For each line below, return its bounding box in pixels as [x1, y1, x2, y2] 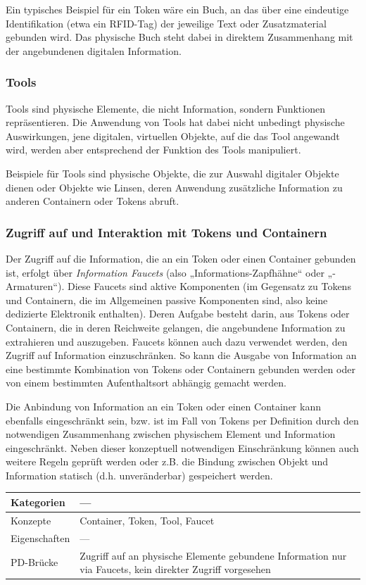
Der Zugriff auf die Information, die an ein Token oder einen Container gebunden [6, 251, 356, 265]
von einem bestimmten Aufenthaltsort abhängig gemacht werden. [6, 375, 286, 390]
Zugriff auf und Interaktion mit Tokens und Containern [6, 223, 327, 241]
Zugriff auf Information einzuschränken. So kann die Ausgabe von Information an [6, 348, 357, 363]
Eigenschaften [11, 530, 70, 545]
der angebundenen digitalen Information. [6, 43, 182, 58]
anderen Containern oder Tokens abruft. [6, 194, 179, 208]
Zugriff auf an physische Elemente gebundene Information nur [80, 548, 347, 562]
